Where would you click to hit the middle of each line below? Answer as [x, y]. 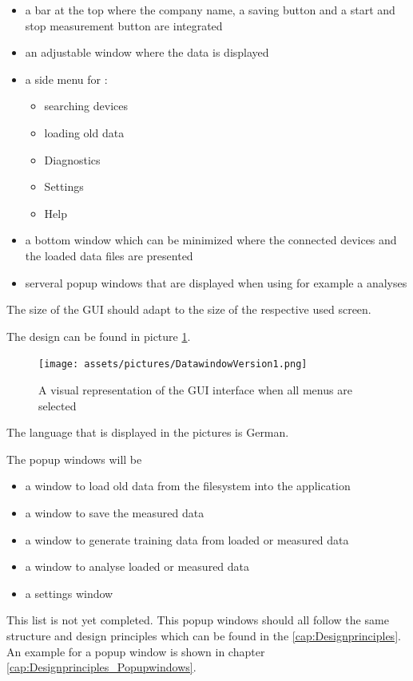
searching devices [86, 106]
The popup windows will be [74, 459]
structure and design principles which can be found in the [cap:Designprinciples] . [204, 635]
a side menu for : [66, 79]
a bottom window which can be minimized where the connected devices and [211, 240]
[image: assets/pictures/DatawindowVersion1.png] [173, 364]
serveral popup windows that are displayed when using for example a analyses [216, 282]
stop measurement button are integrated [124, 25]
